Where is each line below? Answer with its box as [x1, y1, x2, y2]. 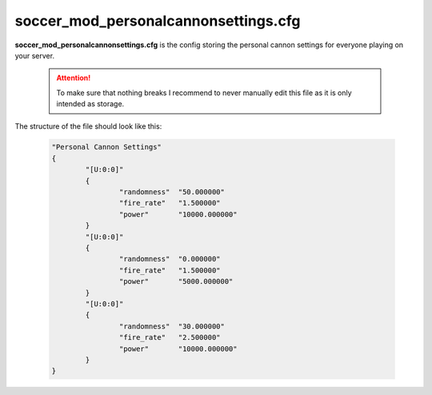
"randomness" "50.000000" [118, 188, 226, 197]
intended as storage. [56, 99, 125, 109]
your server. [14, 50, 55, 60]
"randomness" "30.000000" [118, 321, 226, 331]
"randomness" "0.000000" [118, 254, 221, 264]
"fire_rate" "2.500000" [118, 333, 221, 342]
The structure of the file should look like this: [14, 121, 162, 131]
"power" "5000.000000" [118, 277, 234, 286]
